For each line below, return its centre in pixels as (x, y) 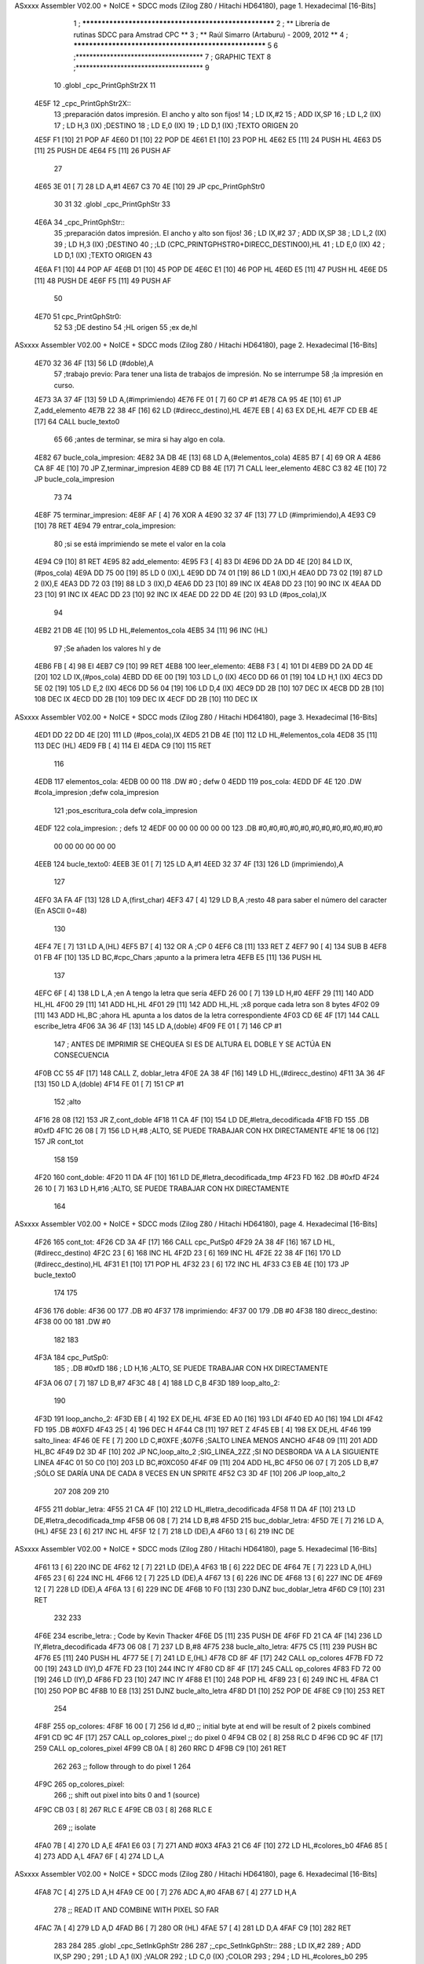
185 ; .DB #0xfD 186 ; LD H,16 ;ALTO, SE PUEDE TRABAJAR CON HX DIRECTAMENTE (191, 1369)
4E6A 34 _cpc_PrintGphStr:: (79, 222)
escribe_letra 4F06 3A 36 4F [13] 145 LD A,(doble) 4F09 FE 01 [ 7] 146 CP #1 (158, 1026)
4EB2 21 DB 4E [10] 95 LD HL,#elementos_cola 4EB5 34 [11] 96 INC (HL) (151, 630)
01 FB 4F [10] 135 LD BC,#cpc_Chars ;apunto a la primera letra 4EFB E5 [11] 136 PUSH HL (178, 958)
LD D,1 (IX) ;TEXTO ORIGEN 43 (103, 255)
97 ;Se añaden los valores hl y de (107, 648)
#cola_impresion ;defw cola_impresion (97, 793)
